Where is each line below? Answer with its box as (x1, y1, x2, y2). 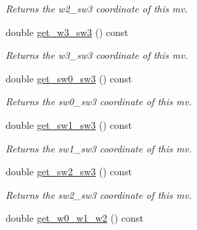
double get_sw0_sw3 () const (6, 71, 132, 85)
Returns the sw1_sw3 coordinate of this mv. (6, 141, 192, 155)
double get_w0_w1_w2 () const (6, 211, 144, 225)
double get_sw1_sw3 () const (6, 117, 132, 132)
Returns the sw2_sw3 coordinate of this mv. (6, 187, 192, 202)
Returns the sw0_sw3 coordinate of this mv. (6, 94, 192, 109)
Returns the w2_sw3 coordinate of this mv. (6, 1, 188, 15)
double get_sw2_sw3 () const (6, 164, 132, 179)
